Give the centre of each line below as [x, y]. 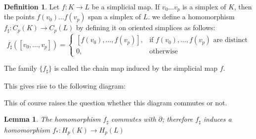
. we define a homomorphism [191, 17]
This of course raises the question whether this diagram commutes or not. [116, 102]
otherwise [164, 52]
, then [243, 6]
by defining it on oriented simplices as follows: [146, 27]
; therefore [178, 119]
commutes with [134, 119]
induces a [217, 119]
